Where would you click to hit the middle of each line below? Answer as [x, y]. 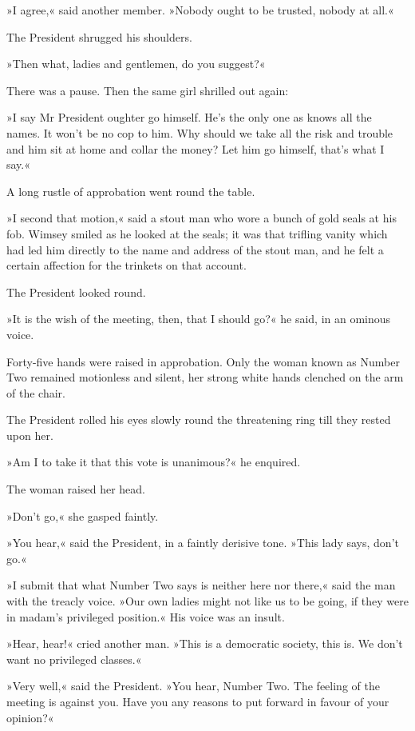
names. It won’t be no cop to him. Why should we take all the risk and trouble [200, 132]
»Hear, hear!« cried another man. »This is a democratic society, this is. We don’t [205, 643]
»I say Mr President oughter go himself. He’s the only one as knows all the [189, 117]
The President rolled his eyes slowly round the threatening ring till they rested [199, 419]
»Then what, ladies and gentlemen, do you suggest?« [136, 64]
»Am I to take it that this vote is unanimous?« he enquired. [154, 462]
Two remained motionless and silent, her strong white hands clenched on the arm [205, 377]
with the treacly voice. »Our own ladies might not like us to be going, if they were [207, 601]
